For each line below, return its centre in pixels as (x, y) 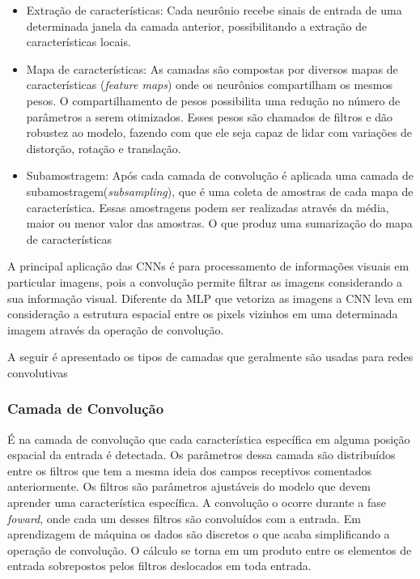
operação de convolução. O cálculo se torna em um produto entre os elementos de (210, 549)
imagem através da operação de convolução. (116, 329)
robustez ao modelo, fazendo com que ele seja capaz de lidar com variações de (219, 132)
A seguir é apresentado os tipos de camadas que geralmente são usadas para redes (210, 357)
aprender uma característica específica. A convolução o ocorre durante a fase (197, 502)
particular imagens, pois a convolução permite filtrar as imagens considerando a (205, 281)
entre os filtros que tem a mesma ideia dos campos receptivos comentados (190, 470)
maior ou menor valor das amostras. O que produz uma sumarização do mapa (219, 223)
